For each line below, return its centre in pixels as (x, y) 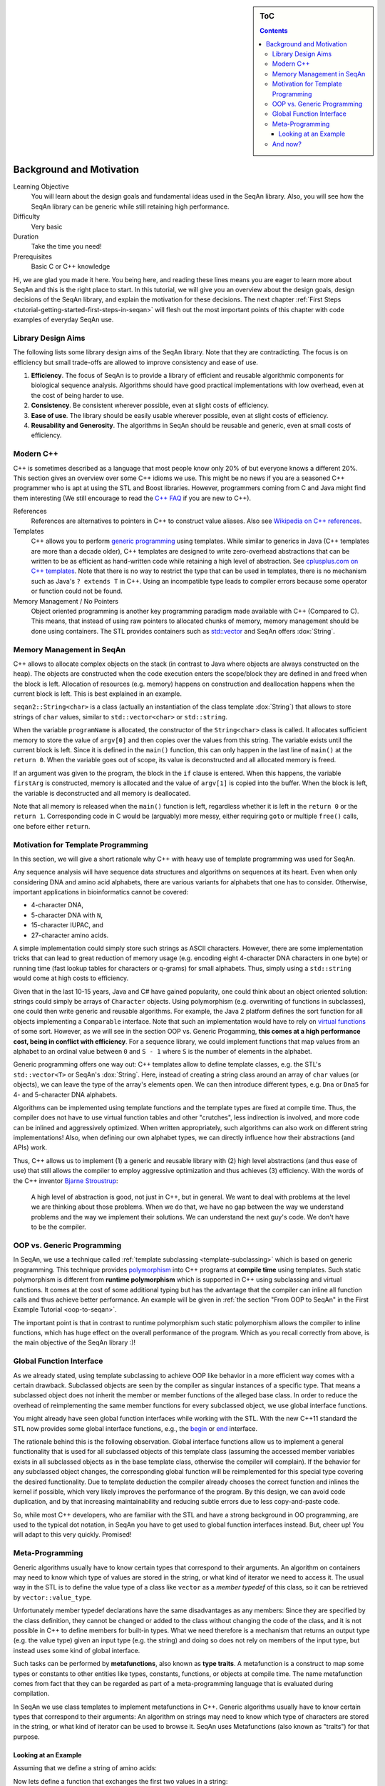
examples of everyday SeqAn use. (63, 320)
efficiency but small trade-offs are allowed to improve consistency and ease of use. (135, 362)
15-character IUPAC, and (67, 925)
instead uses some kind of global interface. (77, 1650)
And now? (287, 144)
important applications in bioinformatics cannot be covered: (101, 892)
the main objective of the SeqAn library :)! (74, 1342)
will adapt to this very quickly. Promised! (72, 1535)
